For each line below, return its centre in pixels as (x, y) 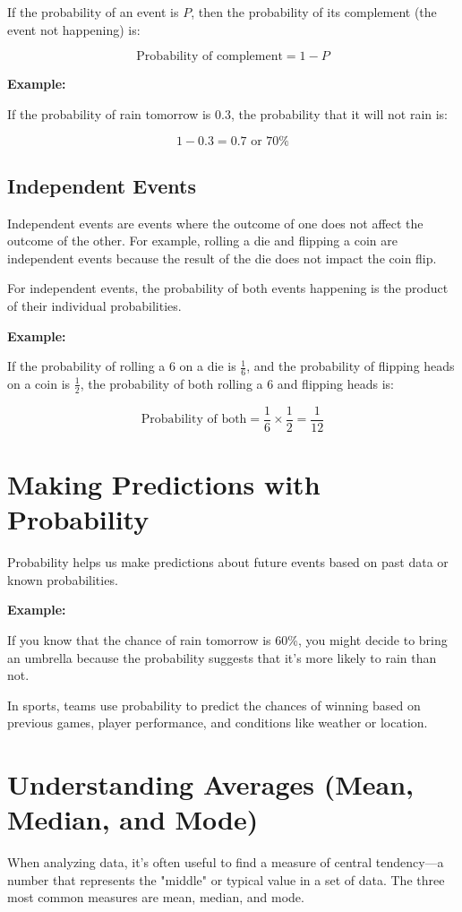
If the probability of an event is (93, 12)
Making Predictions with (164, 484)
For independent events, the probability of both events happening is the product (228, 288)
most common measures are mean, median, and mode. (156, 897)
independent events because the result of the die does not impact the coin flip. (222, 258)
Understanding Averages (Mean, (211, 784)
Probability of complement (210, 57)
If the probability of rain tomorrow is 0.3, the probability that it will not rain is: (228, 113)
